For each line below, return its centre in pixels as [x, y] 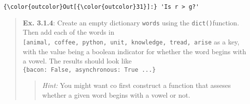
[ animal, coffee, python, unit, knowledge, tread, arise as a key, [131, 41]
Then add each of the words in [68, 32]
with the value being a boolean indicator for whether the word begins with [135, 51]
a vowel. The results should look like [77, 61]
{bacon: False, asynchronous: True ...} [89, 70]
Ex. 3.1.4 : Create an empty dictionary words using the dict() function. [131, 22]
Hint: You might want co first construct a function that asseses [136, 85]
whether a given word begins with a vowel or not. [116, 95]
